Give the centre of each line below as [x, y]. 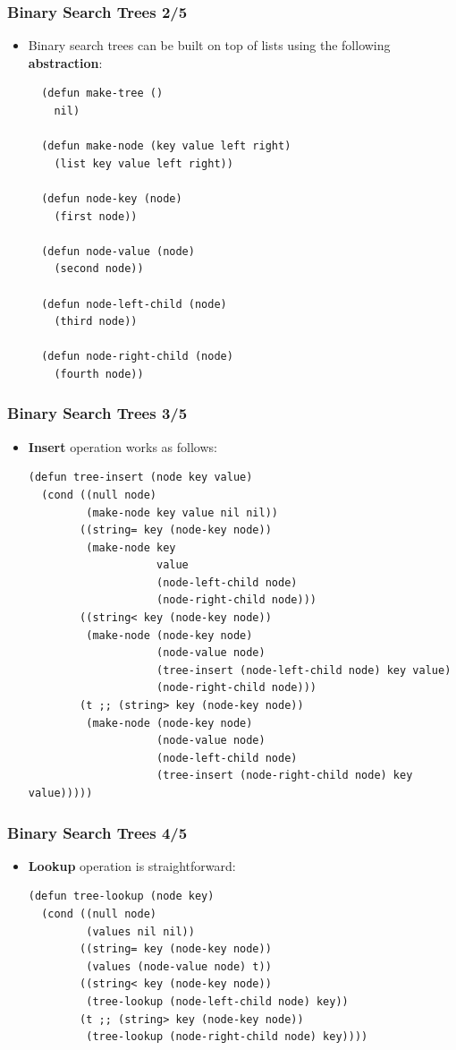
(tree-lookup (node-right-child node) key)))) [227, 1037]
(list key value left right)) [144, 163]
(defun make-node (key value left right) [166, 146]
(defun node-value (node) [118, 251]
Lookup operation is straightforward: [132, 865]
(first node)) [96, 216]
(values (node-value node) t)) [179, 966]
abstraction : [65, 62]
